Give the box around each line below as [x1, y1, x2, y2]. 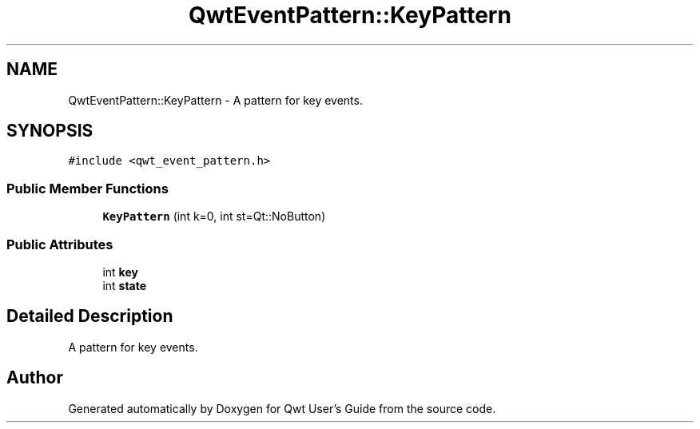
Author [6, 367, 63, 388]
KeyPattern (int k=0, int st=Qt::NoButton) [102, 209, 326, 224]
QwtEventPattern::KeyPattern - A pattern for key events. [68, 93, 363, 107]
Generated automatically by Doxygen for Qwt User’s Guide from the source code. [68, 401, 496, 415]
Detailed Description [6, 306, 173, 327]
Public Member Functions [6, 180, 169, 197]
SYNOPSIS [6, 121, 93, 141]
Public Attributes [6, 236, 113, 252]
